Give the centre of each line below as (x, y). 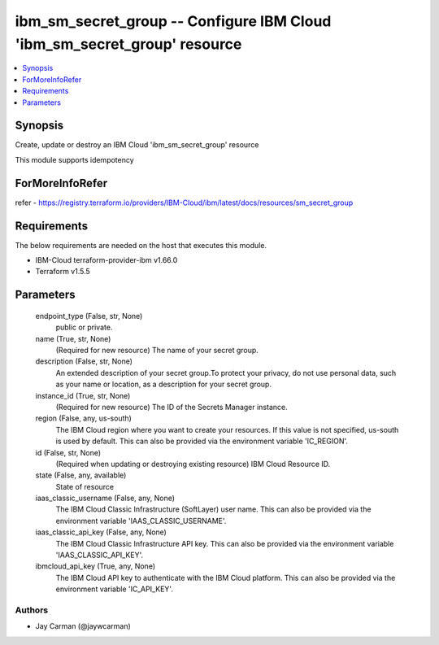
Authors (32, 610)
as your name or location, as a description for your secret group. (164, 384)
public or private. (84, 327)
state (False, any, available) (81, 475)
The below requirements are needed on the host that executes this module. (141, 245)
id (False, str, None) (68, 452)
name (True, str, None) (73, 338)
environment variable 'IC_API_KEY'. (115, 589)
